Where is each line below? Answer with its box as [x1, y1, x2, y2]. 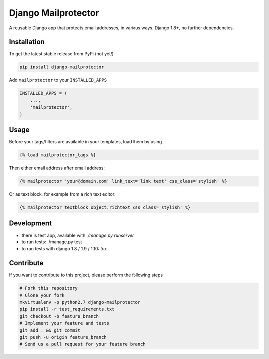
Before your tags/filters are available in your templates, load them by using [9, 139, 162, 145]
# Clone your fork [19, 292, 65, 298]
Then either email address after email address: [9, 165, 105, 171]
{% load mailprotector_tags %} [19, 152, 97, 158]
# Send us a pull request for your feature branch [19, 341, 146, 347]
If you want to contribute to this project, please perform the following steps [9, 272, 163, 278]
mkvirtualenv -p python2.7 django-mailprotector [19, 299, 141, 305]
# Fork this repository [19, 285, 78, 291]
